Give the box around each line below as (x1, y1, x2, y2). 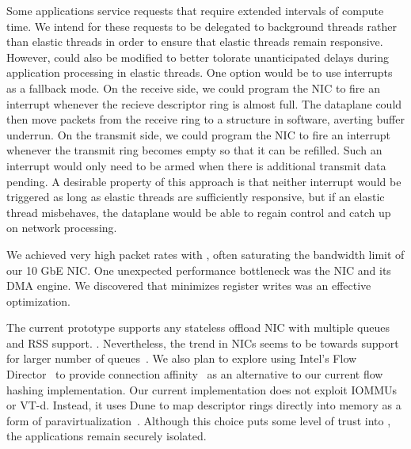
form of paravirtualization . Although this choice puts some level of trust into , (6, 412, 391, 428)
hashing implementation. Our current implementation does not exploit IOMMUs (6, 381, 398, 398)
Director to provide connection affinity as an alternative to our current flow (6, 366, 383, 382)
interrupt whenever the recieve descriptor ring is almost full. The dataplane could (6, 95, 402, 112)
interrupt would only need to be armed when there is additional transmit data (6, 157, 386, 173)
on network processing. (6, 219, 117, 236)
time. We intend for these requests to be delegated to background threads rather (6, 17, 397, 34)
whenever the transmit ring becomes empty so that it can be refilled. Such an (6, 142, 382, 158)
